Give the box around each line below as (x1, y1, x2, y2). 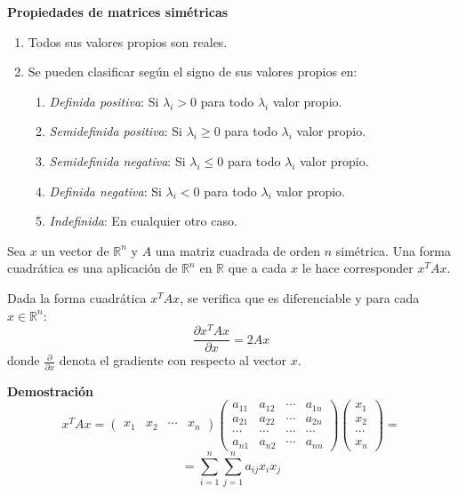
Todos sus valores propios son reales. (28, 32, 228, 51)
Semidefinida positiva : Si (49, 122, 182, 140)
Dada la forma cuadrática (7, 288, 147, 307)
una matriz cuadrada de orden (155, 241, 321, 259)
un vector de (41, 241, 109, 259)
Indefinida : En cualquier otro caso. (49, 211, 237, 230)
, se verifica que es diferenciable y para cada (180, 288, 420, 307)
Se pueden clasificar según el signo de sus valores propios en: (28, 62, 358, 81)
